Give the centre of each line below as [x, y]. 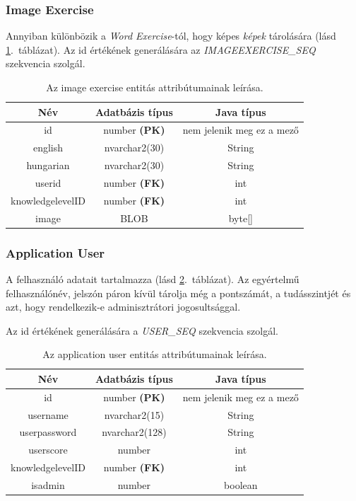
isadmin [48, 485]
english [48, 148]
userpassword [48, 432]
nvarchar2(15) [134, 414]
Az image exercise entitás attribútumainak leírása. [155, 87]
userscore [48, 450]
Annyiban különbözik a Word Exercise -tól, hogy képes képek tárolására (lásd [171, 36]
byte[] [241, 218]
